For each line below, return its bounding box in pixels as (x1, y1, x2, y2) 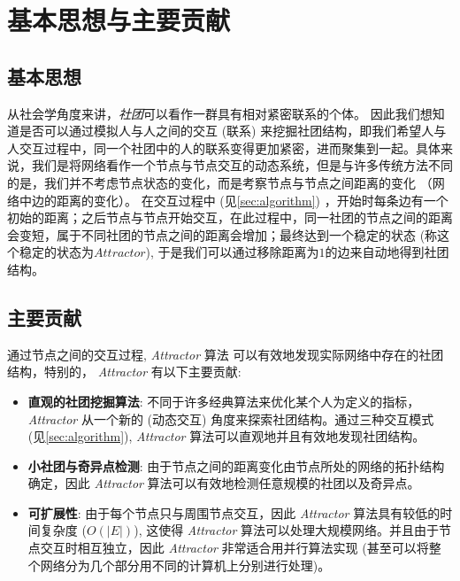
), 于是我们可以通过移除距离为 (145, 243, 319, 261)
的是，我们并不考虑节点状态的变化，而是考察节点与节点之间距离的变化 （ (7, 173, 433, 191)
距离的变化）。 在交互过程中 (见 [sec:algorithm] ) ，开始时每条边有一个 (56, 190, 448, 209)
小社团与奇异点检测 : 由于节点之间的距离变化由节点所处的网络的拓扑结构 (27, 456, 445, 475)
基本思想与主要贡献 (7, 2, 231, 38)
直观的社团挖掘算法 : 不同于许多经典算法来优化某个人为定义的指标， (27, 391, 420, 410)
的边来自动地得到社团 (325, 243, 449, 261)
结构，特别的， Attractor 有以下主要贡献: (7, 362, 241, 381)
